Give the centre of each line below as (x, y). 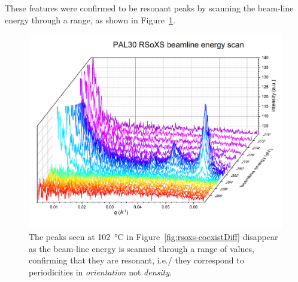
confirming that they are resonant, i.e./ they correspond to (136, 260)
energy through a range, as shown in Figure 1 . (90, 19)
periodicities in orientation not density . (100, 272)
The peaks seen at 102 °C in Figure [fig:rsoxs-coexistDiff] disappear (153, 237)
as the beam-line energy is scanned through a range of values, (142, 248)
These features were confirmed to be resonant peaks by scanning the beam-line (149, 8)
